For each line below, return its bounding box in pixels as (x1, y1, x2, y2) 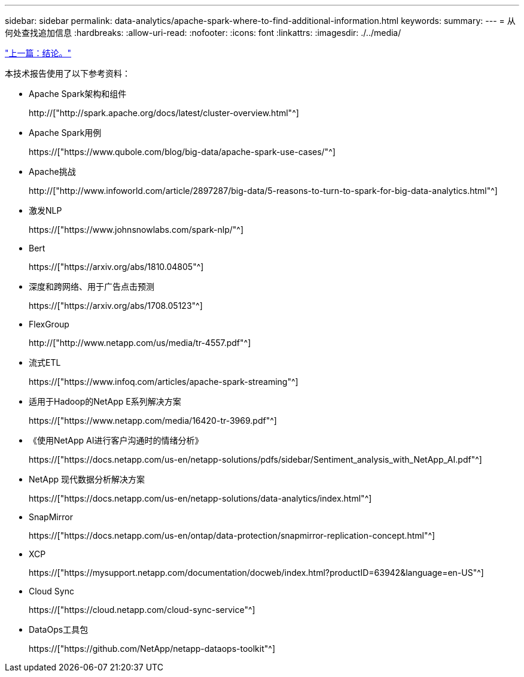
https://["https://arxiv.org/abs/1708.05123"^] (29, 300, 203, 311)
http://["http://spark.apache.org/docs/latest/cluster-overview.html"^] (29, 108, 299, 118)
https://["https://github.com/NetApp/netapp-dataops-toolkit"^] (29, 643, 276, 654)
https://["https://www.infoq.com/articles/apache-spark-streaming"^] (29, 377, 298, 387)
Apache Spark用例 (29, 127, 102, 138)
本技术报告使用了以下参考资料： (5, 68, 130, 78)
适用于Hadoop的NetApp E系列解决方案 (29, 396, 181, 406)
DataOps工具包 (29, 624, 89, 635)
